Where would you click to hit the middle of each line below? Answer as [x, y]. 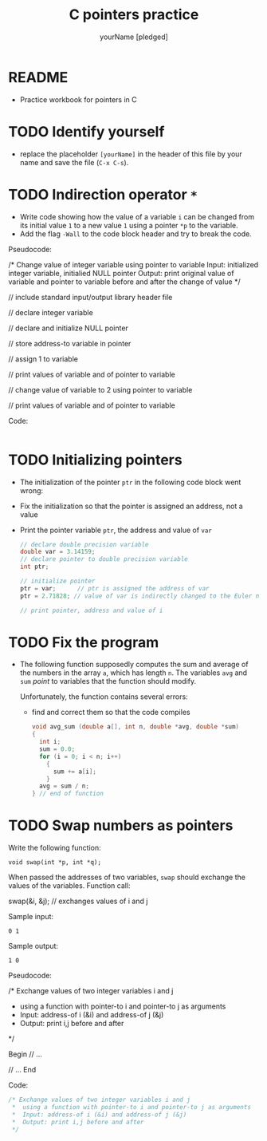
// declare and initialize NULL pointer [69, 328]
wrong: [31, 490]
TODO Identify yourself [86, 131]
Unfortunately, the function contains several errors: [104, 697]
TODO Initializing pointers [95, 460]
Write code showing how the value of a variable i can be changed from [137, 216]
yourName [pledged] [134, 37]
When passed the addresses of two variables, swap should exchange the [127, 877]
